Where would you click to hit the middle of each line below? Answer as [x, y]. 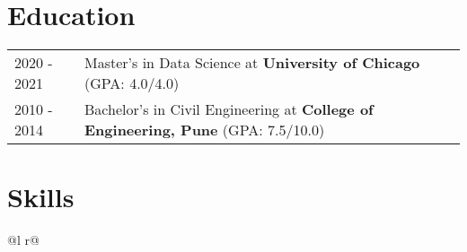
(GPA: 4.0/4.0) [132, 83]
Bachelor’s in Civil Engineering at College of [229, 109]
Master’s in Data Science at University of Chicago [252, 63]
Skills [41, 197]
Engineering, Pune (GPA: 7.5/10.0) [205, 130]
